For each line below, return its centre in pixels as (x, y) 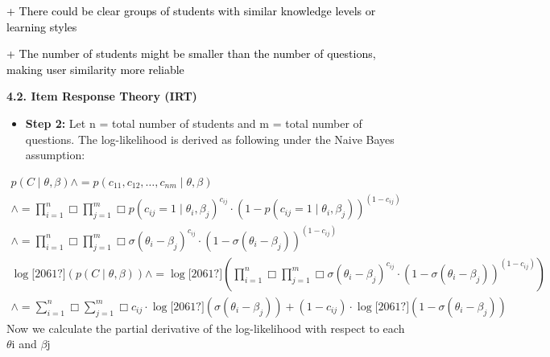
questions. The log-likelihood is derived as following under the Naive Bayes (210, 139)
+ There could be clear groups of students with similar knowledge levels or (191, 10)
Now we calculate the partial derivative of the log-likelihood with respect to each (206, 328)
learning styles (42, 26)
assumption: (55, 155)
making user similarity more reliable (95, 69)
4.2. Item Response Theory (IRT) (102, 96)
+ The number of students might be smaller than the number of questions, (191, 53)
